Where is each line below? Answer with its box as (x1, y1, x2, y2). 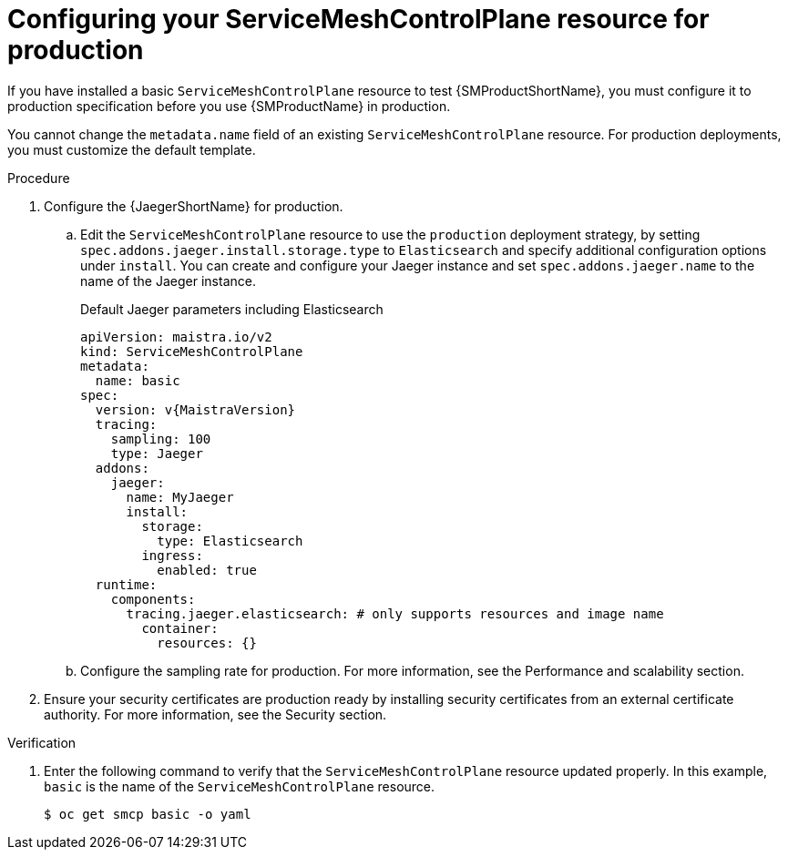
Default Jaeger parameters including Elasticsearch (80, 301, 384, 317)
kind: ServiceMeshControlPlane (80, 343, 303, 359)
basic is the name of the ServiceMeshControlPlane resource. (44, 778, 435, 794)
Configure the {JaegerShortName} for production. (44, 198, 343, 214)
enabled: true (157, 562, 257, 577)
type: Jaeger (110, 445, 203, 461)
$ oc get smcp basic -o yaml (44, 806, 251, 821)
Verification (7, 734, 77, 750)
